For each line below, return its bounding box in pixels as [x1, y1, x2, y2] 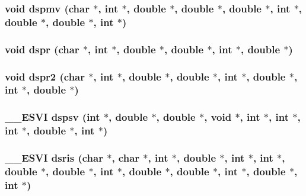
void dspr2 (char [5, 69, 85, 83]
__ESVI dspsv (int [5, 110, 100, 124]
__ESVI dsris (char [5, 150, 103, 165]
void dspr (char [5, 41, 79, 56]
